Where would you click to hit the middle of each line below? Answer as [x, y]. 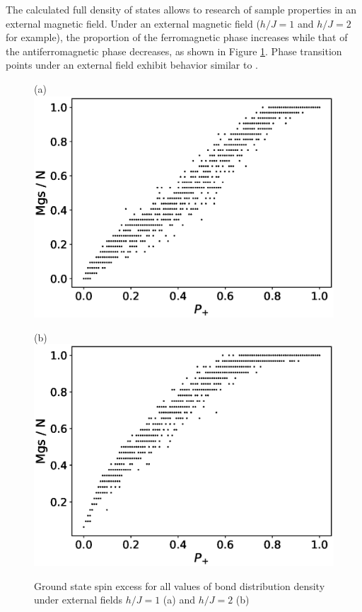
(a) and [179, 600]
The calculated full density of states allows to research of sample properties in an [181, 9]
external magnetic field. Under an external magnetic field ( [133, 23]
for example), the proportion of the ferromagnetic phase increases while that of [177, 37]
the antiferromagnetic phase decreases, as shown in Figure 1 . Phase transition [174, 51]
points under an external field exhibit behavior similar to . [132, 65]
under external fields [78, 600]
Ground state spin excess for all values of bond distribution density [180, 585]
